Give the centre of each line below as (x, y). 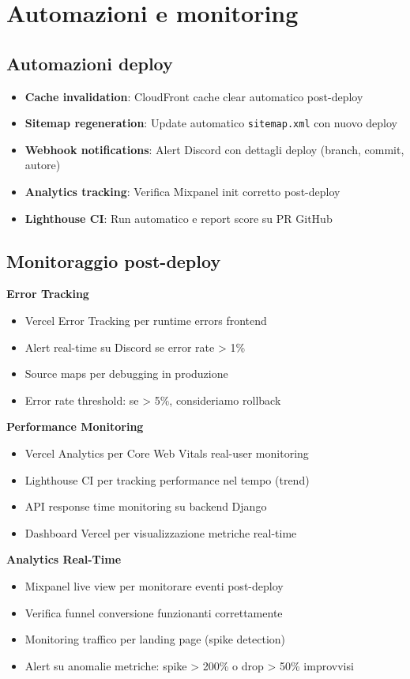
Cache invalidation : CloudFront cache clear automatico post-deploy (194, 96)
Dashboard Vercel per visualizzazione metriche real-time (161, 532)
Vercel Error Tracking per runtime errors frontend (146, 320)
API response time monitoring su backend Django (146, 506)
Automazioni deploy (90, 63)
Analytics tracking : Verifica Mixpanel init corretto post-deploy (182, 192)
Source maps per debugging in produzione (126, 373)
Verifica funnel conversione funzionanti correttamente (154, 612)
